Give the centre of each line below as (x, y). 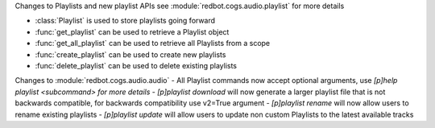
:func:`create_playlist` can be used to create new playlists (130, 54)
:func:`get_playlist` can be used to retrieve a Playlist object (132, 31)
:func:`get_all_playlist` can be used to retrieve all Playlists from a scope (153, 43)
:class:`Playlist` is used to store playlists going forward (125, 21)
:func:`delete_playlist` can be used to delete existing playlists (136, 65)
